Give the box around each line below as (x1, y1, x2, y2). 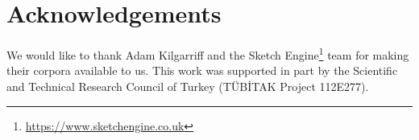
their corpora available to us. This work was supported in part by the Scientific (6, 62, 398, 79)
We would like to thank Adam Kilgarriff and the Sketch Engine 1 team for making (6, 44, 409, 63)
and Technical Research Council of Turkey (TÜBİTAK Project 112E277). (6, 77, 369, 94)
